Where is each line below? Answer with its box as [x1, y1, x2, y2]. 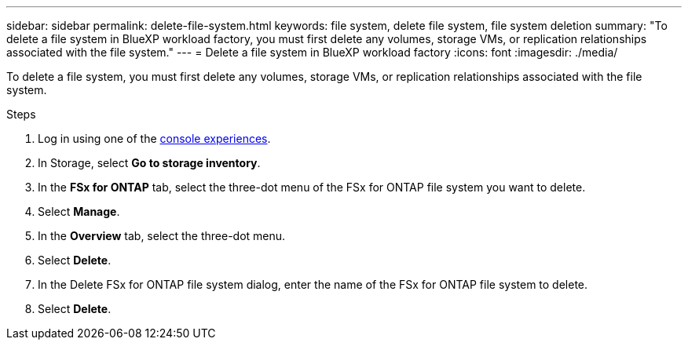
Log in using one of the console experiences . [38, 132, 271, 145]
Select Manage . [38, 205, 120, 218]
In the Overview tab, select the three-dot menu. [38, 229, 286, 242]
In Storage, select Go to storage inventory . [38, 156, 261, 169]
